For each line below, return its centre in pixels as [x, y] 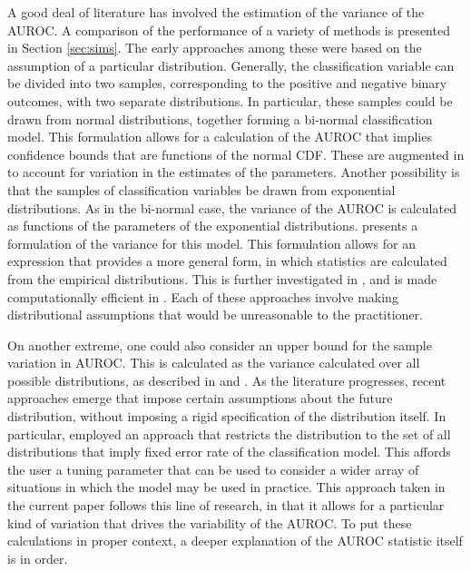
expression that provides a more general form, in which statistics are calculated [227, 261]
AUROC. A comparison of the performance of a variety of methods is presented [229, 30]
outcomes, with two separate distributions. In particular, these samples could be [230, 100]
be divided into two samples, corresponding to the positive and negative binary [227, 83]
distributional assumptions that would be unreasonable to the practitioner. [215, 315]
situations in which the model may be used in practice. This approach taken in [226, 487]
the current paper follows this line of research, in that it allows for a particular [226, 505]
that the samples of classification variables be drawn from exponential [201, 189]
